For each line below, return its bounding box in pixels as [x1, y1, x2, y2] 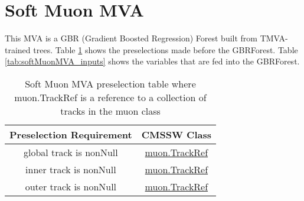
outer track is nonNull [25, 179, 117, 193]
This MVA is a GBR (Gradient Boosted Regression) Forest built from [5, 32, 257, 44]
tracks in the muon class [60, 103, 161, 118]
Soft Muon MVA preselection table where [25, 76, 196, 90]
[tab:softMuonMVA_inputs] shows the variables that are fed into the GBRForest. [5, 55, 300, 67]
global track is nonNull [24, 145, 118, 159]
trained [5, 43, 31, 56]
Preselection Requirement [9, 127, 132, 141]
